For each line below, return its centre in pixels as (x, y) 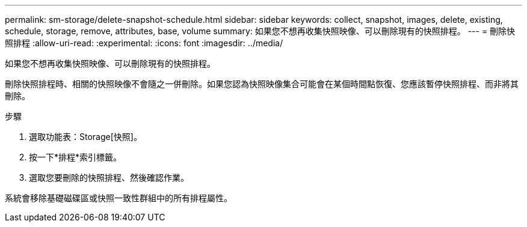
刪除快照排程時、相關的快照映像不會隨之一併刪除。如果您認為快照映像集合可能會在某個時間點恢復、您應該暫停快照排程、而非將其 (262, 84)
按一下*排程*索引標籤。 (76, 157)
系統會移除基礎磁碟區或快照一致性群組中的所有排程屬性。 (119, 198)
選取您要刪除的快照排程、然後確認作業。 (109, 177)
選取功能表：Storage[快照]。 (85, 137)
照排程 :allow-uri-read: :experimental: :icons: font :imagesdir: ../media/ (144, 43)
